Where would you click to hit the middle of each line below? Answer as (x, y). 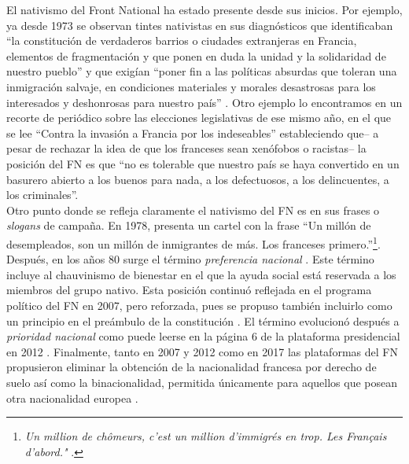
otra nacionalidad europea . (72, 398)
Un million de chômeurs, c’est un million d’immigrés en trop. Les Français (206, 436)
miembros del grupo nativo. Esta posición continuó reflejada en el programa (189, 290)
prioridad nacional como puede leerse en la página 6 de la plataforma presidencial (203, 336)
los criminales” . (42, 195)
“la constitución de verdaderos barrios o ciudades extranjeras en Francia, (182, 41)
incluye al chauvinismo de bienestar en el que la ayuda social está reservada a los (201, 274)
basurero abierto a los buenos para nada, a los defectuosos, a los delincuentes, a (198, 179)
